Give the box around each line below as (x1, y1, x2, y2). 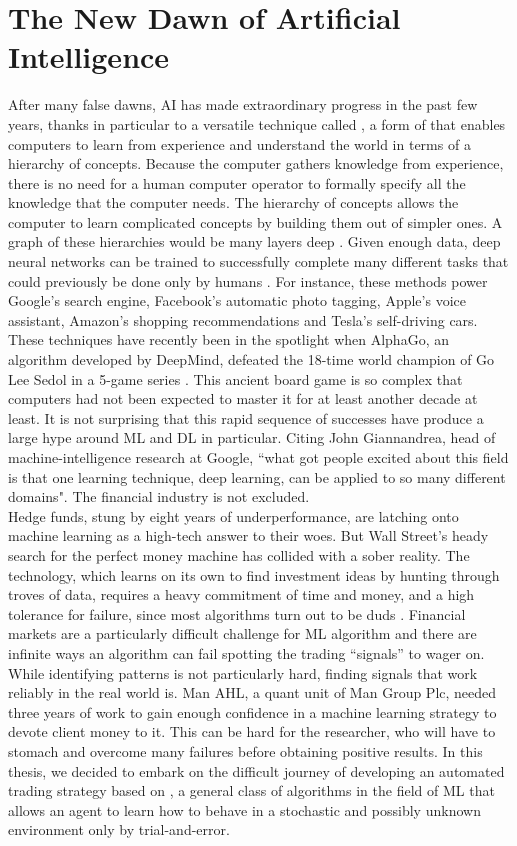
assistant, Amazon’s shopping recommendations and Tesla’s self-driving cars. (8, 309, 478, 330)
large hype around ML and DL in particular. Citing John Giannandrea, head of (8, 427, 496, 448)
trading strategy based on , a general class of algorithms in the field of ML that (8, 780, 495, 801)
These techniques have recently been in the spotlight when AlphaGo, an (8, 329, 449, 350)
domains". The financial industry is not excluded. (8, 486, 310, 507)
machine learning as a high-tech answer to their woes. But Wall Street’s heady (8, 525, 489, 546)
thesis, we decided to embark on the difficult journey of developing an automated (8, 760, 505, 781)
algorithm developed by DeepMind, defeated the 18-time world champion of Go (8, 349, 495, 370)
